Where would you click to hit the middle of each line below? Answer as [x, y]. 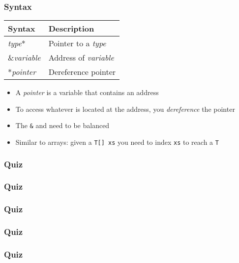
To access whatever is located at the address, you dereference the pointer [125, 109]
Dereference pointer [82, 72]
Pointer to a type [77, 43]
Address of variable [81, 58]
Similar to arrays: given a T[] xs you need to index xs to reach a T [117, 142]
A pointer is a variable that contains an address [87, 92]
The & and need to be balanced [62, 125]
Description [71, 29]
